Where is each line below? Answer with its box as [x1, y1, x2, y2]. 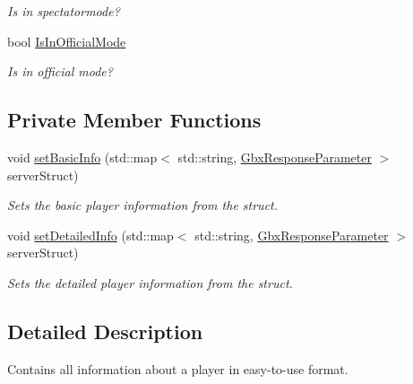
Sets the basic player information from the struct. [7, 196, 279, 214]
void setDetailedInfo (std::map [7, 225, 174, 244]
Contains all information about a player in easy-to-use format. [7, 359, 348, 378]
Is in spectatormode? [7, 2, 120, 20]
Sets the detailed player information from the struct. [7, 273, 293, 292]
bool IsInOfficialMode [7, 31, 126, 50]
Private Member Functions [7, 106, 262, 134]
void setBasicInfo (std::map [7, 147, 158, 166]
